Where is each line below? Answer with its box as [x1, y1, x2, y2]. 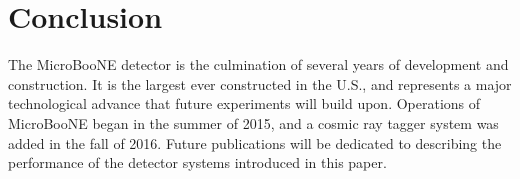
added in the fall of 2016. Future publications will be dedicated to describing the [8, 132, 502, 153]
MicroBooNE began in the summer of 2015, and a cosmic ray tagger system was [8, 112, 499, 133]
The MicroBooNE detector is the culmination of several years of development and [8, 54, 509, 75]
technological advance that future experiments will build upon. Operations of [8, 93, 481, 114]
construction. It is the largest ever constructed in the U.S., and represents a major [8, 73, 512, 94]
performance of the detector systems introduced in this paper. [8, 152, 387, 173]
